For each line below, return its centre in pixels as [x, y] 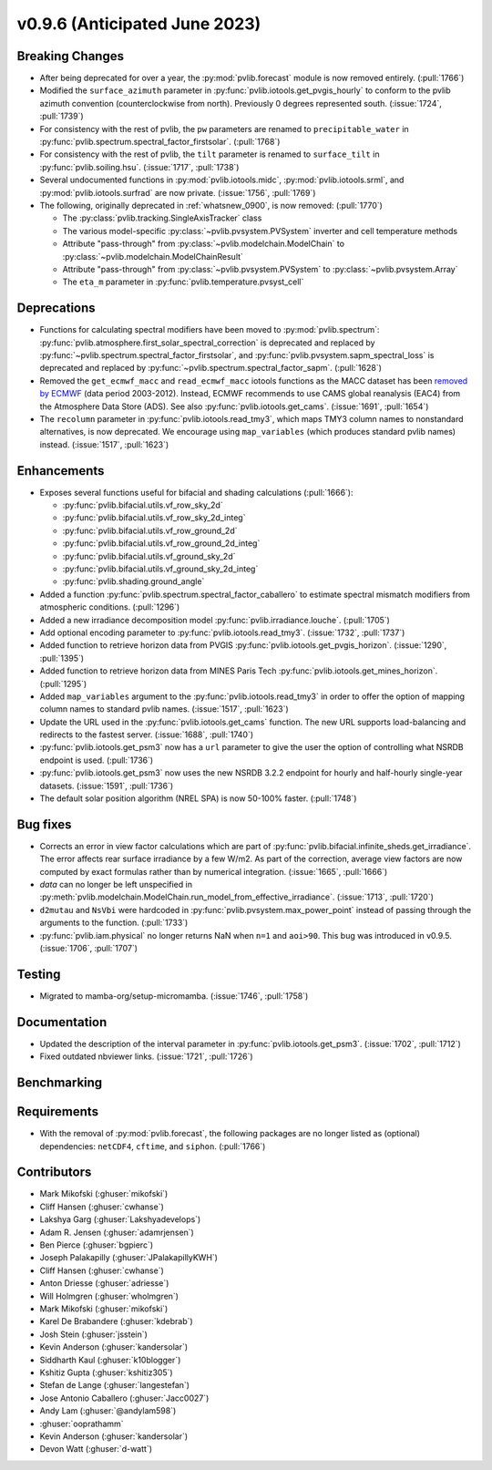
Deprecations [56, 308]
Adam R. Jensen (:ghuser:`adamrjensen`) [117, 1232]
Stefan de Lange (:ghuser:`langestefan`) [115, 1385]
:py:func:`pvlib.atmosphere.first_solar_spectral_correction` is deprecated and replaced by [207, 343]
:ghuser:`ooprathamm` [82, 1424]
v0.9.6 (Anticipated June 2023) [139, 24]
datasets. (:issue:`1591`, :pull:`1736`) [107, 786]
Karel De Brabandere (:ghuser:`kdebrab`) [116, 1321]
